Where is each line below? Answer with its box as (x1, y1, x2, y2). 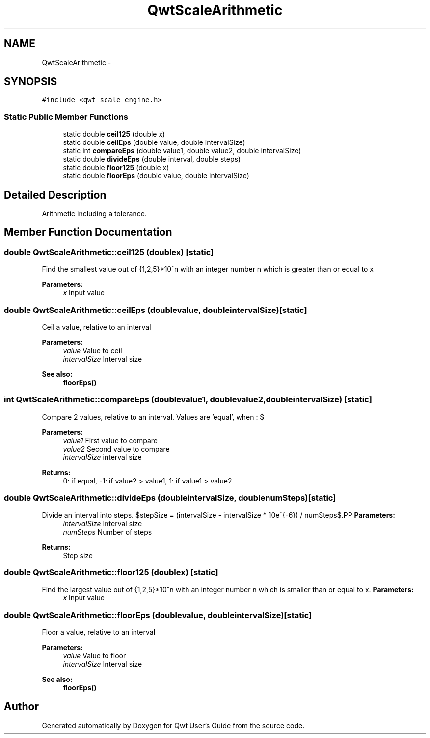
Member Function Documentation (4, 226, 172, 239)
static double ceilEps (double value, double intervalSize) (63, 138, 245, 147)
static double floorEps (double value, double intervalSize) (63, 171, 249, 180)
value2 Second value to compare (63, 444, 170, 453)
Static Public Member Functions (4, 112, 129, 122)
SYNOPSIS (4, 75, 57, 88)
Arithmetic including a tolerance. (42, 209, 147, 218)
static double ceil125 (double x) (63, 130, 165, 139)
